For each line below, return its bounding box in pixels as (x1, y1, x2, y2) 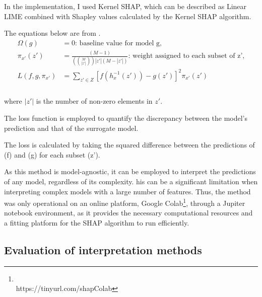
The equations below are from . (4, 28, 101, 38)
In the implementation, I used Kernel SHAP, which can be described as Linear (4, 1, 247, 11)
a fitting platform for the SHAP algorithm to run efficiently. (4, 217, 189, 228)
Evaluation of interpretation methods (4, 242, 202, 257)
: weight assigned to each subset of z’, (128, 52, 245, 60)
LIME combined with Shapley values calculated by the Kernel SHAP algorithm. (4, 11, 251, 21)
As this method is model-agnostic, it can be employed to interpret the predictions (4, 166, 256, 177)
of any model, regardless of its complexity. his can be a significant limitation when (4, 176, 258, 186)
